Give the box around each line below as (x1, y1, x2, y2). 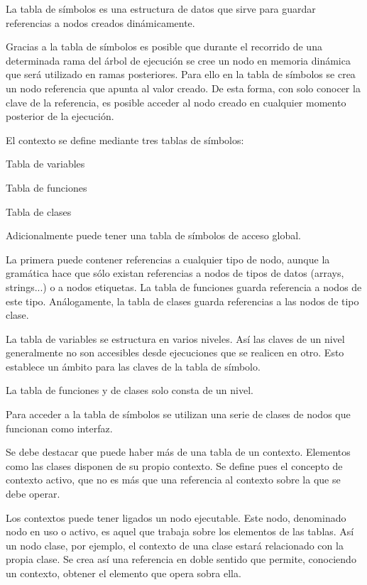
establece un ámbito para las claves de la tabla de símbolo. (6, 359, 261, 373)
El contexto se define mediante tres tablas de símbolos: (6, 132, 244, 147)
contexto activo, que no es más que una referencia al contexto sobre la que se (6, 472, 341, 487)
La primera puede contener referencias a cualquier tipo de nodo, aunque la (6, 251, 330, 266)
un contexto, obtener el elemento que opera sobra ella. (6, 566, 241, 580)
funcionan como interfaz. (6, 420, 113, 435)
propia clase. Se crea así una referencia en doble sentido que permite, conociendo (6, 552, 356, 567)
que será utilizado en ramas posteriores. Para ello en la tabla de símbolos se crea (6, 67, 356, 82)
